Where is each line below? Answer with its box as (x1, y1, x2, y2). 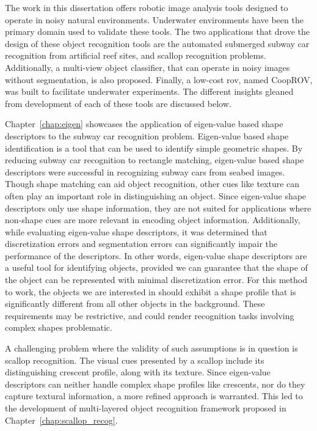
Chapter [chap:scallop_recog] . (5, 413, 118, 426)
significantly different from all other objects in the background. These (5, 297, 265, 310)
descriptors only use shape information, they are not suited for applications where (5, 201, 312, 214)
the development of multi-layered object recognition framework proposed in (5, 402, 286, 414)
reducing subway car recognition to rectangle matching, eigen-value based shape (5, 153, 304, 166)
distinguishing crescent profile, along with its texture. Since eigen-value (5, 366, 271, 378)
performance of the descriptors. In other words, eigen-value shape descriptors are (5, 249, 307, 262)
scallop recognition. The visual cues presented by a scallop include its (5, 353, 264, 366)
